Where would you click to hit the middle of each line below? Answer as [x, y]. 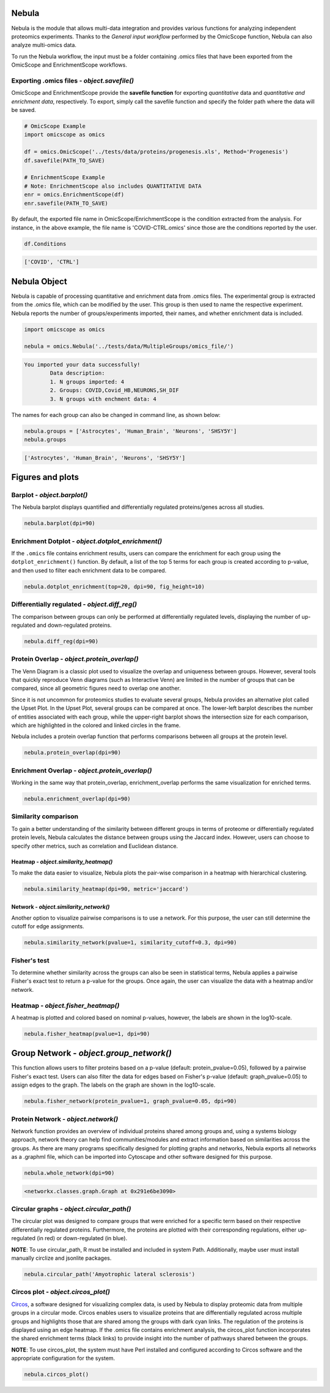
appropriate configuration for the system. [63, 1358]
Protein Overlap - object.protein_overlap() [75, 659]
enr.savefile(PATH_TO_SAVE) [66, 203]
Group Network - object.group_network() [92, 1053]
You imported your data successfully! [82, 365]
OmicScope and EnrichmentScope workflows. [69, 65]
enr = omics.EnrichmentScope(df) [74, 195]
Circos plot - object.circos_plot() [61, 1292]
